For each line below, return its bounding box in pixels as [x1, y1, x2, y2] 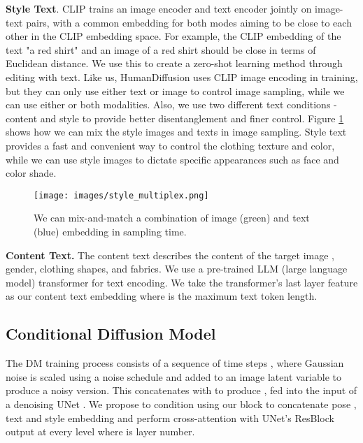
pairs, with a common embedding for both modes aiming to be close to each [26, 15, 352, 29]
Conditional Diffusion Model [6, 323, 216, 344]
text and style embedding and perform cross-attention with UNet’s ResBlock [6, 410, 334, 425]
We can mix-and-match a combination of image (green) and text [34, 210, 310, 225]
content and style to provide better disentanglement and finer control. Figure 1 [6, 110, 344, 125]
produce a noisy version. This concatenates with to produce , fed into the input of [6, 383, 357, 398]
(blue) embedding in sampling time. [34, 224, 187, 238]
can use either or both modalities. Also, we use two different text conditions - [6, 97, 337, 112]
